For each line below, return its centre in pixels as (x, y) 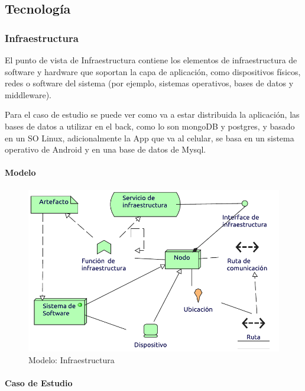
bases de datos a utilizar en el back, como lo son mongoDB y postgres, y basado (150, 126)
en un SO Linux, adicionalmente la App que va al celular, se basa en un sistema (150, 138)
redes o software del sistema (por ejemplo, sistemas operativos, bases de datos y (149, 83)
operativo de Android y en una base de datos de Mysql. (106, 149)
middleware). (28, 94)
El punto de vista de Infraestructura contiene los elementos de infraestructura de (151, 60)
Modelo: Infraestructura (72, 359)
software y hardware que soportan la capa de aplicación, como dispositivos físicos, (153, 71)
